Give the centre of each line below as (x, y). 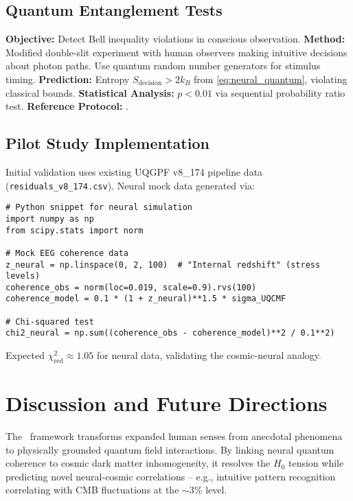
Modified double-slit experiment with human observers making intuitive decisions (176, 52)
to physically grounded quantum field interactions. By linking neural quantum (170, 449)
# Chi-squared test (50, 322)
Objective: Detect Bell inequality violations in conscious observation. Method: (175, 39)
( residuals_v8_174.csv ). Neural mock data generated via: (130, 185)
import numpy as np (50, 219)
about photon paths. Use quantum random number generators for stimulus (163, 66)
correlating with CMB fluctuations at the (92, 490)
